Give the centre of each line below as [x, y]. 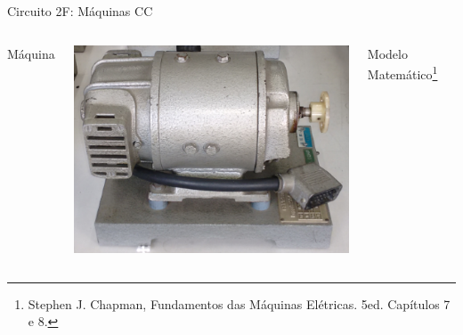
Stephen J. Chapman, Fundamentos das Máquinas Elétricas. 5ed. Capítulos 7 [239, 303]
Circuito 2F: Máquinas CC [80, 11]
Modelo [387, 53]
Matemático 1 [402, 73]
